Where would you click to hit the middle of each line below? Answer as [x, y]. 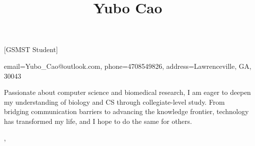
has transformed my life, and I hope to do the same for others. [98, 121]
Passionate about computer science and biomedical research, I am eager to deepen [127, 92]
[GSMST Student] [31, 49]
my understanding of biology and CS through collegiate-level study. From [114, 102]
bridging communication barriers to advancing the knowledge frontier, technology [127, 111]
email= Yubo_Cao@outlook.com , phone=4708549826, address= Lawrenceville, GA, [128, 66]
